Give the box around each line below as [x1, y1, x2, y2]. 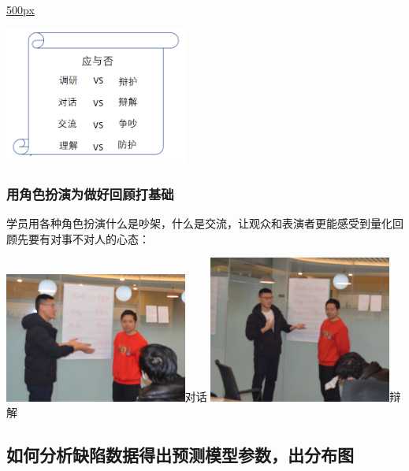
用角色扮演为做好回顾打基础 [6, 184, 174, 203]
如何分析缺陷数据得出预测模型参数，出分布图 [6, 443, 354, 467]
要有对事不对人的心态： [28, 230, 150, 247]
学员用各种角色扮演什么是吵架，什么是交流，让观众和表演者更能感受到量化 [6, 215, 392, 232]
